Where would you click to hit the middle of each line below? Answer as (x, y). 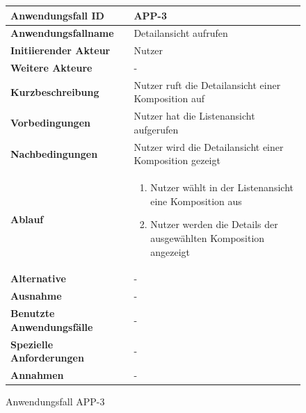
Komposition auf (169, 98)
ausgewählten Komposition (208, 237)
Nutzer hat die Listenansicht (194, 116)
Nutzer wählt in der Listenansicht (222, 187)
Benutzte (33, 313)
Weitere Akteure (51, 68)
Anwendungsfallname (62, 33)
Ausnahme (36, 296)
